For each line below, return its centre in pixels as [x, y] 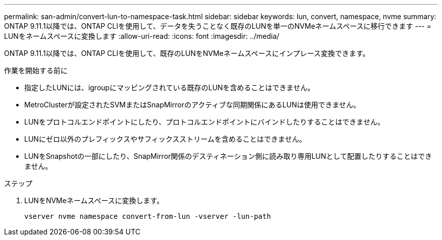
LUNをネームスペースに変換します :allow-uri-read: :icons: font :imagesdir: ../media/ [142, 36]
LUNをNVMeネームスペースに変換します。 [94, 200]
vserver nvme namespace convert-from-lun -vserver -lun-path [148, 216]
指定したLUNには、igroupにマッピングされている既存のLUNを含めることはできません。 [170, 87]
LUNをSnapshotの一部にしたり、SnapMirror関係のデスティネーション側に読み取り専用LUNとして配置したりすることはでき [228, 156]
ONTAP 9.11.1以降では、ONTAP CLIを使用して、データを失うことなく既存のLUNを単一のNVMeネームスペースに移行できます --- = [218, 26]
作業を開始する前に [36, 70]
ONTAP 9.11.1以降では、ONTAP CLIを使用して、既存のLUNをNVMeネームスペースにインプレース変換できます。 [187, 53]
